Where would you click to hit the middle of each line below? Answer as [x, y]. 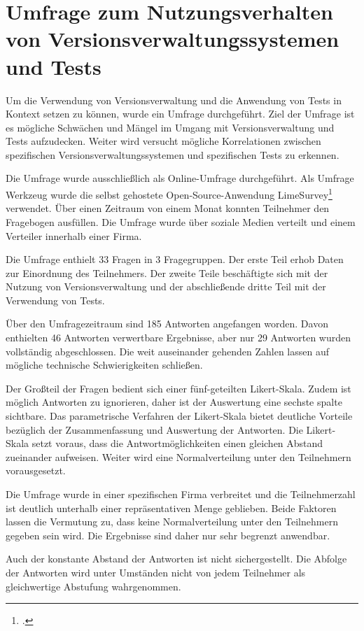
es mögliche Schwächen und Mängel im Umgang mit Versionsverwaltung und [170, 127]
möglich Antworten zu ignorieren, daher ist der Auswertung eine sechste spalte [174, 402]
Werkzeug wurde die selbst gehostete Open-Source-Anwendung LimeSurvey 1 [169, 193]
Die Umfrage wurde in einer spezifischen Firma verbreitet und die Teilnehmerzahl [181, 494]
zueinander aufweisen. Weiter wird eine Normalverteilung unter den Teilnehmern [178, 456]
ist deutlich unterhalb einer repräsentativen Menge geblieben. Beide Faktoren [171, 508]
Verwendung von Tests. [55, 300]
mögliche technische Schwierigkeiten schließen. [104, 365]
